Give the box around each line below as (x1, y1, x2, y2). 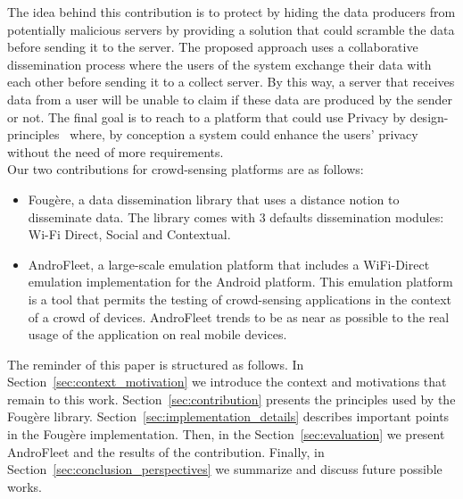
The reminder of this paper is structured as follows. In (7, 354, 304, 373)
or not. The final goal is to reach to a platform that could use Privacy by (7, 107, 406, 126)
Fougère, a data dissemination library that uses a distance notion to (28, 189, 400, 208)
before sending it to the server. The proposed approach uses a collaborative (7, 37, 418, 56)
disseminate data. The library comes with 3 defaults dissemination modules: (28, 207, 444, 226)
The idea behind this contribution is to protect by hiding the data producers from (7, 3, 456, 21)
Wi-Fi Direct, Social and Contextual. (28, 225, 231, 244)
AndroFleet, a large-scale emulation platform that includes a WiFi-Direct (28, 254, 430, 273)
